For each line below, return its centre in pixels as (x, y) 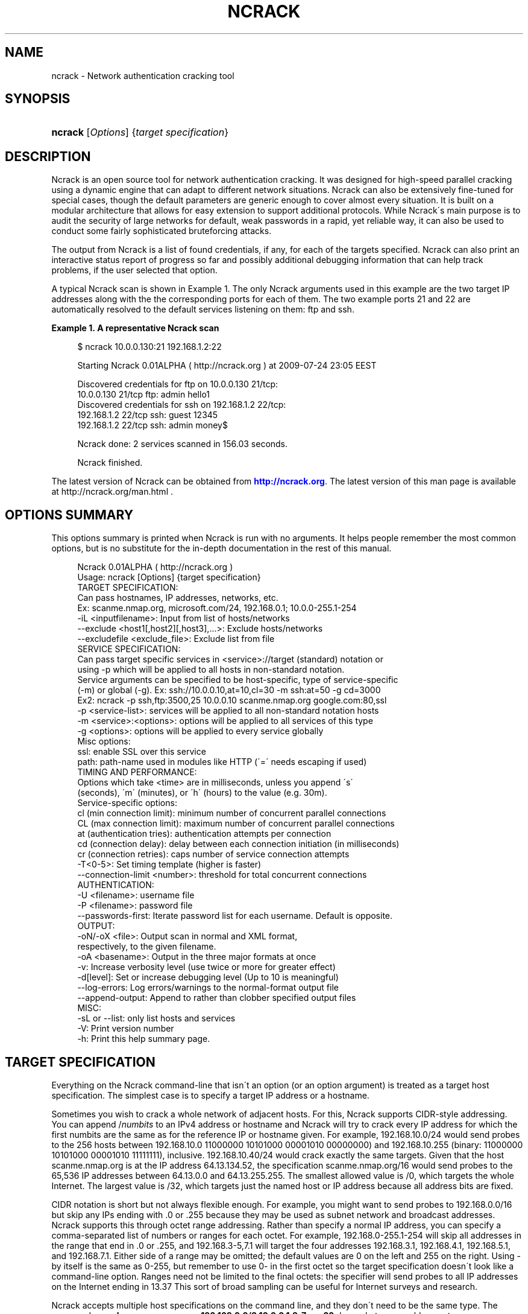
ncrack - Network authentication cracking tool (143, 75)
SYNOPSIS (38, 99)
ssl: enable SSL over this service (142, 752)
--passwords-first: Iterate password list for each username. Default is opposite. (235, 916)
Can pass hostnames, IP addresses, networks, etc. (178, 598)
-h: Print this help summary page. (144, 1039)
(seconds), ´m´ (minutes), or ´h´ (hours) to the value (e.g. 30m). (202, 793)
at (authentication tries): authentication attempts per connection (204, 834)
